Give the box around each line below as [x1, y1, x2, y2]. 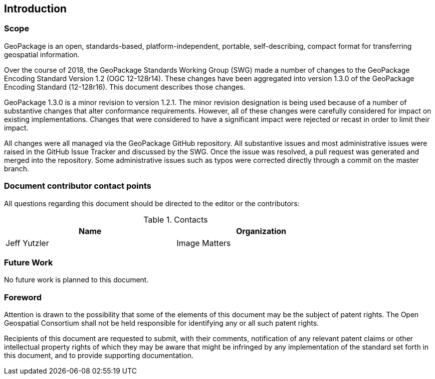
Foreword [4, 292, 42, 302]
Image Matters [177, 238, 231, 248]
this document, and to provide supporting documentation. [4, 351, 194, 360]
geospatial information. [4, 50, 80, 59]
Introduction [4, 2, 67, 15]
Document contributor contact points [4, 181, 152, 191]
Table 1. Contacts [143, 214, 208, 225]
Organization [236, 226, 286, 236]
